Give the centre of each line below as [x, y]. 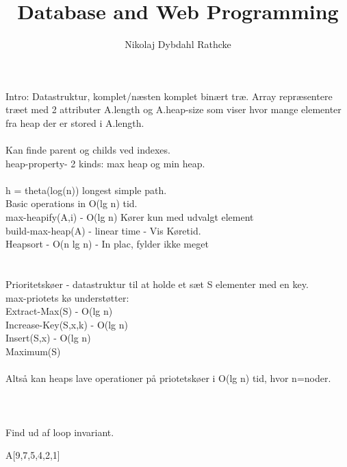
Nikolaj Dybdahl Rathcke [178, 44]
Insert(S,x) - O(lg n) [48, 338]
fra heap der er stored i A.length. [75, 122]
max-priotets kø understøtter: [67, 297]
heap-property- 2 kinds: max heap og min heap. [105, 163]
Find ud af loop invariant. [60, 432]
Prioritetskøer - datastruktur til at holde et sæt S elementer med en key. [157, 284]
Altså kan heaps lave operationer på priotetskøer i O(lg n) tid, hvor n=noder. [168, 378]
